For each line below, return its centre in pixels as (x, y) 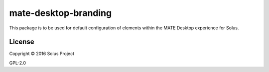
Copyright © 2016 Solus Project (42, 54)
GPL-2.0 (18, 63)
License (22, 42)
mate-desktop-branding (61, 13)
